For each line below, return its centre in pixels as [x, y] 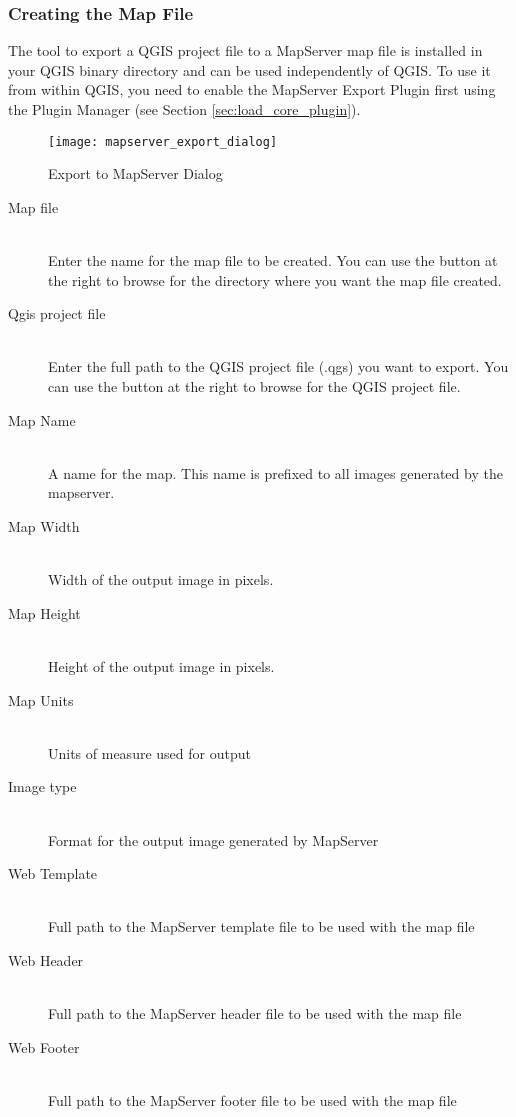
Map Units [41, 699]
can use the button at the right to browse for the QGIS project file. [254, 386]
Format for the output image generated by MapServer [213, 839]
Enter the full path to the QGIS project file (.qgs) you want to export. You [278, 366]
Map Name [42, 419]
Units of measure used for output [149, 752]
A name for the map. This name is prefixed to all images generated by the [275, 472]
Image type [42, 786]
